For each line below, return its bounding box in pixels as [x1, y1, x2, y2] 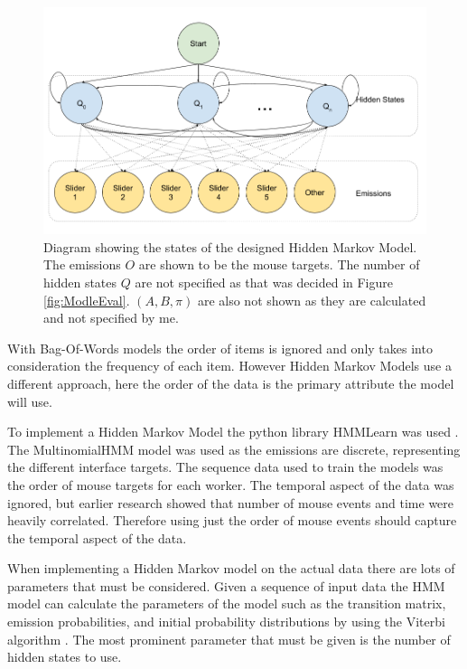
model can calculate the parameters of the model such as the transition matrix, [7, 594, 446, 613]
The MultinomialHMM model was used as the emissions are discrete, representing [7, 439, 461, 458]
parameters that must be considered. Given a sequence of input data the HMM [7, 576, 445, 595]
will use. [7, 391, 52, 410]
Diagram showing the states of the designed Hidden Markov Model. [43, 237, 417, 256]
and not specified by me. [43, 308, 179, 327]
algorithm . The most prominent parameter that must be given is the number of [7, 629, 451, 648]
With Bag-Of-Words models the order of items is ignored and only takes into [7, 338, 433, 357]
